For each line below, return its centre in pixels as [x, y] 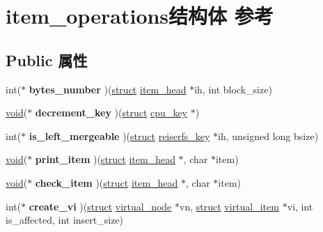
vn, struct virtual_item [229, 206]
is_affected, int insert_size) [65, 220]
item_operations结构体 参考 [140, 16]
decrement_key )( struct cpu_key [111, 113]
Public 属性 [47, 60]
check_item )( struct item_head [107, 182]
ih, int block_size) [233, 89]
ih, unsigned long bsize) [268, 136]
